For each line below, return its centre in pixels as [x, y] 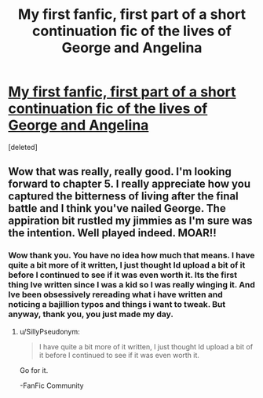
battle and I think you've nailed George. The [117, 208]
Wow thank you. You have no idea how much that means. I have [131, 255]
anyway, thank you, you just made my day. [91, 314]
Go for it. [34, 370]
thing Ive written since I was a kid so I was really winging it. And [131, 285]
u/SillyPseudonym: [49, 331]
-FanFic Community [51, 385]
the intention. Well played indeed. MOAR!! [113, 233]
